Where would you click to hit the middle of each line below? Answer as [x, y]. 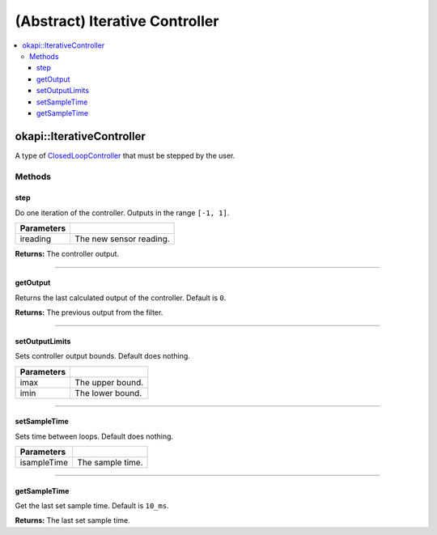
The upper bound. [109, 382]
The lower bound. [108, 393]
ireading [36, 239]
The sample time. [110, 463]
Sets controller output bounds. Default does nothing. [102, 356]
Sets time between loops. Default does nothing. [94, 436]
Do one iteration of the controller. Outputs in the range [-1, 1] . [122, 212]
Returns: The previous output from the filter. [89, 312]
